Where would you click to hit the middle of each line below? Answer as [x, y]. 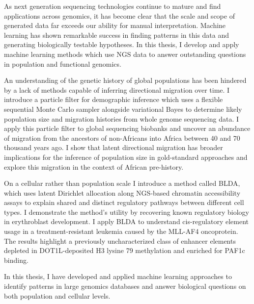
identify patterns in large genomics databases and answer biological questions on [125, 286]
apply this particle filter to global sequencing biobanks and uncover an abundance [127, 128]
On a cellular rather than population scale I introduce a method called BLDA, [122, 183]
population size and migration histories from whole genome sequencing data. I [121, 118]
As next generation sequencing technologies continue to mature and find [113, 6]
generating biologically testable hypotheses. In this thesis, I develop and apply [122, 44]
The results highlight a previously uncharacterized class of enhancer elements [120, 241]
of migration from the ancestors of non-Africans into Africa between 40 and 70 [122, 138]
